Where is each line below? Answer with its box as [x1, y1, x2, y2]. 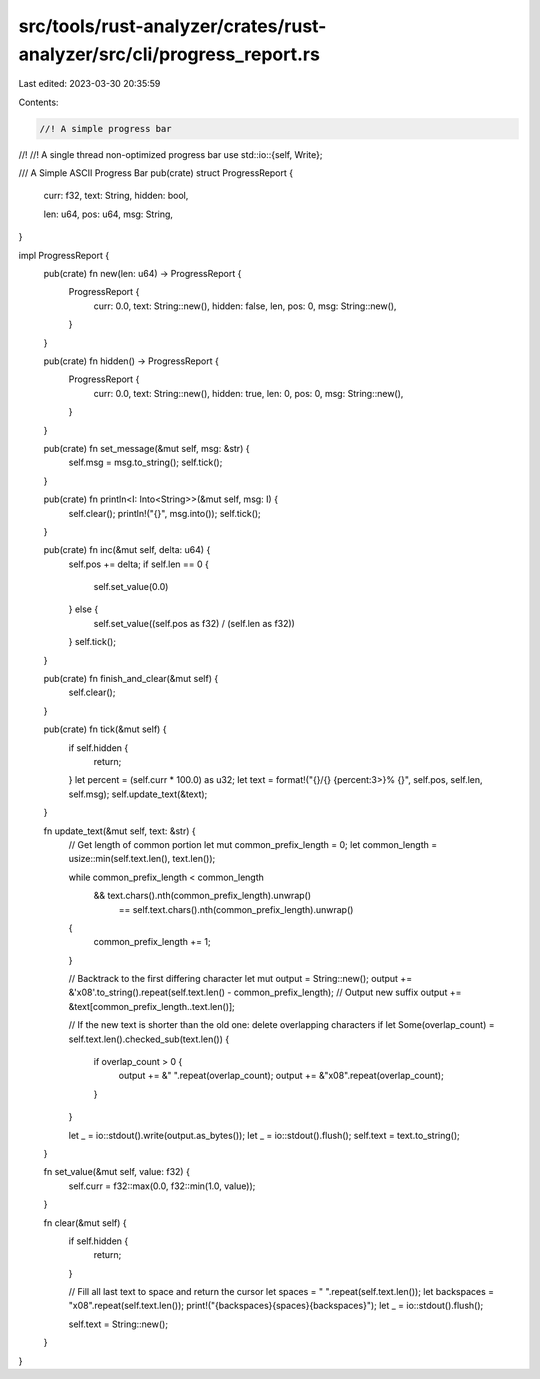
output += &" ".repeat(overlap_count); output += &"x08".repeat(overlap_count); [118, 1070, 444, 1082]
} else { [68, 603, 99, 615]
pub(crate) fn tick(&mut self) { [43, 723, 167, 735]
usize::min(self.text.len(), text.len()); [68, 853, 216, 865]
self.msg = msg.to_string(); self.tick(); [68, 456, 223, 469]
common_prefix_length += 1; [93, 936, 211, 948]
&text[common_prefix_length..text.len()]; [68, 1000, 235, 1012]
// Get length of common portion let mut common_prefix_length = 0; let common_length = [68, 838, 438, 850]
